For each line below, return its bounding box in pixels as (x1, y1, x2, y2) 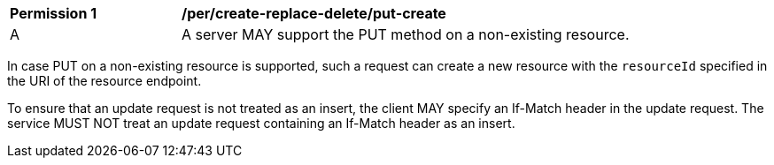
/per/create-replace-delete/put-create (182, 4, 446, 22)
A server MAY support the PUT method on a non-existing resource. (182, 26, 630, 43)
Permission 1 (10, 4, 97, 22)
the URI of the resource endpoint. (7, 73, 202, 88)
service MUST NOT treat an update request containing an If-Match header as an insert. (7, 116, 515, 131)
